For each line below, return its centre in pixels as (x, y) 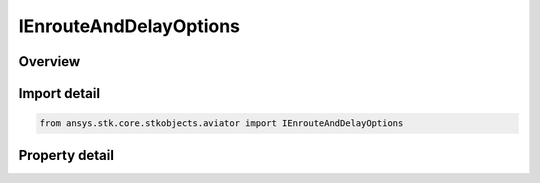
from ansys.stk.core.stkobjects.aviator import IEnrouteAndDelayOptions (221, 123)
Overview (49, 61)
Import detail (59, 93)
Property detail (66, 155)
